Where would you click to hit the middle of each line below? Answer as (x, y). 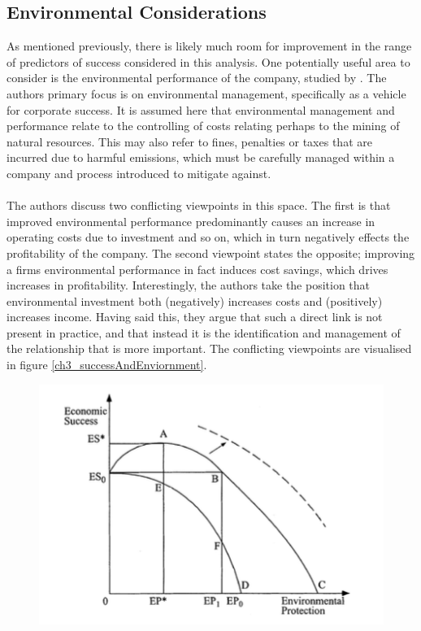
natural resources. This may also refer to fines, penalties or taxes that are (189, 141)
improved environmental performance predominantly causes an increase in (191, 221)
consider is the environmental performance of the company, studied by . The (197, 78)
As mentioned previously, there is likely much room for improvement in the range (209, 46)
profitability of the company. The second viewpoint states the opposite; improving (211, 252)
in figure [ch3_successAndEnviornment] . (107, 365)
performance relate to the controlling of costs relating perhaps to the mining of (203, 126)
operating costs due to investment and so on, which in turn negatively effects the (208, 237)
